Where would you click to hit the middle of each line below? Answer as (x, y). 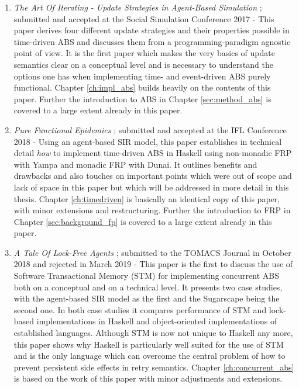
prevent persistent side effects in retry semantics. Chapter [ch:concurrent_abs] (154, 367)
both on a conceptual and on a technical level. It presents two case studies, (148, 287)
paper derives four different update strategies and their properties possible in (152, 30)
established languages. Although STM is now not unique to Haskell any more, (153, 333)
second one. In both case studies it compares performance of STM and (140, 309)
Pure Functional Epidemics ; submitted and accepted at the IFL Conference (150, 129)
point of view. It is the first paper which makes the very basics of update (144, 53)
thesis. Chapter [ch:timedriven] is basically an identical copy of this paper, (147, 198)
